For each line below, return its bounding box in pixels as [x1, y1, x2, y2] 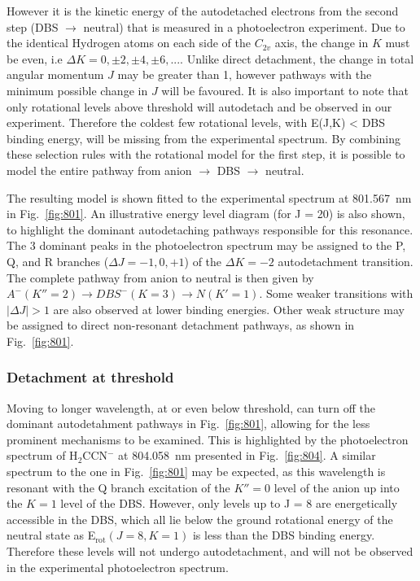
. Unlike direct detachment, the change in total [180, 50, 414, 67]
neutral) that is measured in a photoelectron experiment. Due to [83, 18, 405, 35]
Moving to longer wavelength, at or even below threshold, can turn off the [7, 399, 375, 416]
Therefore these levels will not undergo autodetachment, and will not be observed [7, 543, 413, 560]
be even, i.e [7, 50, 63, 67]
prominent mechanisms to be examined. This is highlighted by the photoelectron [7, 430, 409, 448]
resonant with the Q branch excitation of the [7, 478, 230, 496]
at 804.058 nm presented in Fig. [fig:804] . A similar [118, 447, 376, 464]
